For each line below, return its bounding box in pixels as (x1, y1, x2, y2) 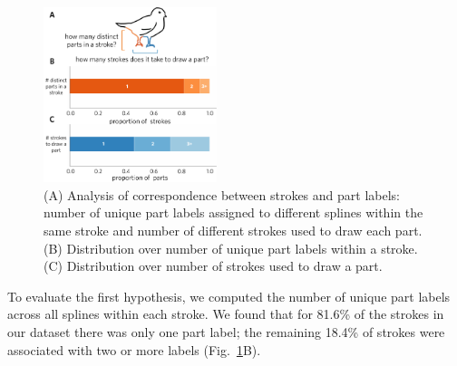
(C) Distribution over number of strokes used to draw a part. (44, 256, 383, 275)
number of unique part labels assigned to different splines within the (44, 203, 423, 222)
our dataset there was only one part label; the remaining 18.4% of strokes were (7, 323, 445, 341)
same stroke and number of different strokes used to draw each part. (44, 221, 423, 240)
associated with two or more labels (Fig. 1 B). (7, 340, 261, 359)
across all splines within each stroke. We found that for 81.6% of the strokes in (7, 304, 444, 323)
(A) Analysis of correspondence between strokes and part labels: (44, 185, 400, 204)
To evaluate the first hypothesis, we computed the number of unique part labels (7, 286, 451, 305)
